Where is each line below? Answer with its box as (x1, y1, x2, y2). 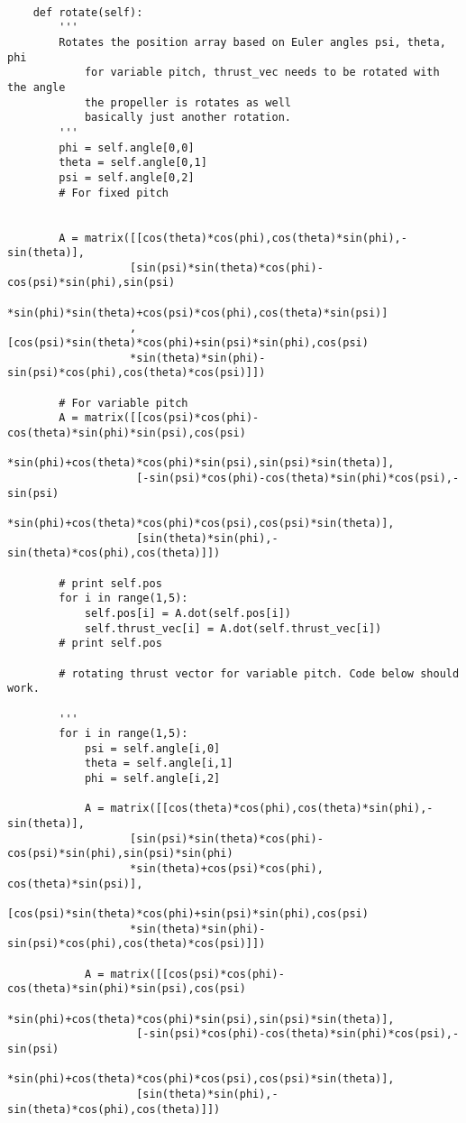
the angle (7, 80, 66, 94)
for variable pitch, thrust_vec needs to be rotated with (84, 66, 440, 79)
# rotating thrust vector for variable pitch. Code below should (59, 667, 460, 680)
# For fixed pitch (59, 186, 169, 199)
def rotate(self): (32, 5, 143, 19)
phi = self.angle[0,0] (59, 141, 195, 154)
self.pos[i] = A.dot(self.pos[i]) (84, 606, 291, 620)
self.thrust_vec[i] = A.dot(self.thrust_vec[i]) (84, 621, 382, 635)
